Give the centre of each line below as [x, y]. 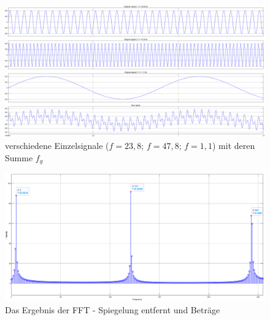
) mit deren [233, 145]
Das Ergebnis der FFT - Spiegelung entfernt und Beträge [113, 309]
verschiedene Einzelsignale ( [57, 145]
